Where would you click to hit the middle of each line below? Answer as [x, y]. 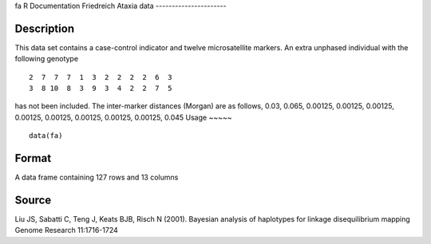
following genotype [47, 59]
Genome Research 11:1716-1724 [67, 230]
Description [45, 28]
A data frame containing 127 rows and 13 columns [97, 177]
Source [33, 200]
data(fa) [46, 136]
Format [33, 158]
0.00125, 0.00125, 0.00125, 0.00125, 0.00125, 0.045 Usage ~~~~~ [123, 117]
